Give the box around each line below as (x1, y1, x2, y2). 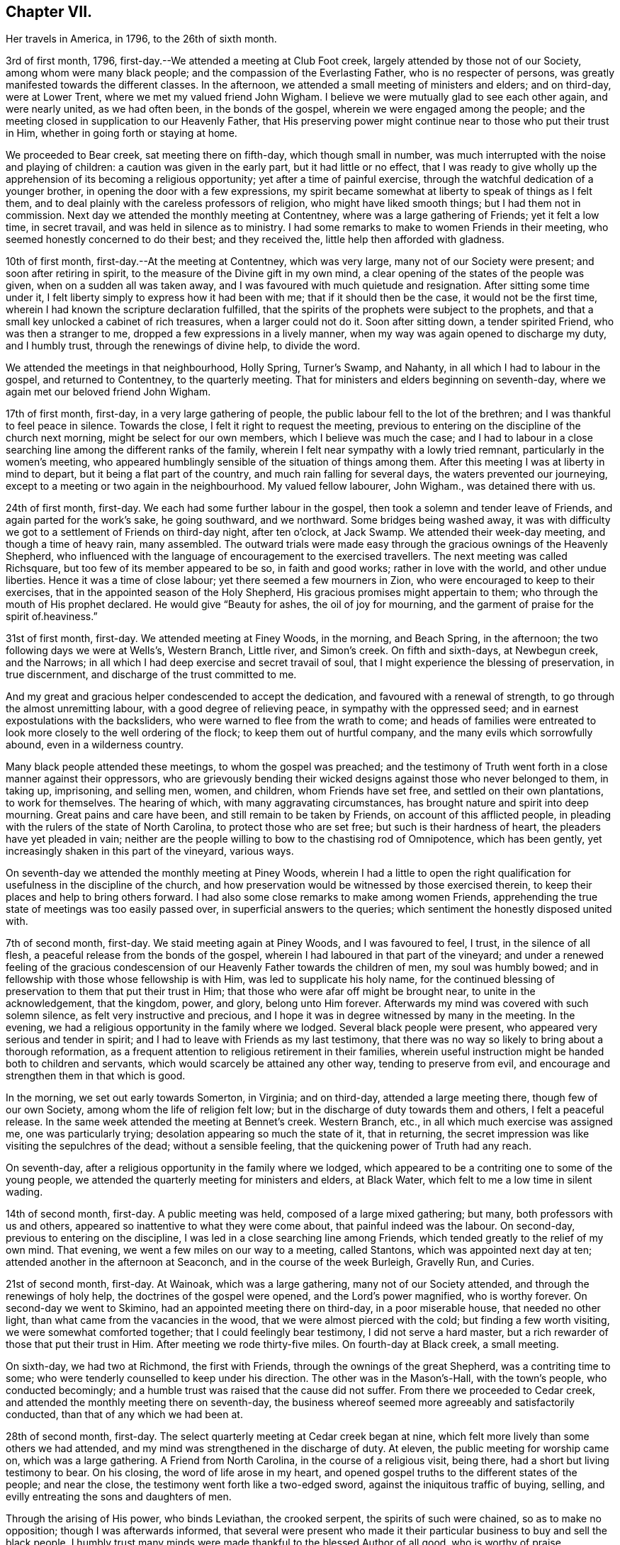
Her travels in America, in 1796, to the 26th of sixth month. (6, 33, 277, 45)
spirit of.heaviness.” (6, 610, 98, 623)
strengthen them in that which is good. (6, 1069, 186, 1082)
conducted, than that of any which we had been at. (6, 1408, 243, 1421)
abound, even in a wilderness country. (6, 738, 184, 751)
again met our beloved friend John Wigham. (6, 386, 211, 398)
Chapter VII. (6, 3, 93, 21)
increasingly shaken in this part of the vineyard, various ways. (6, 845, 294, 858)
